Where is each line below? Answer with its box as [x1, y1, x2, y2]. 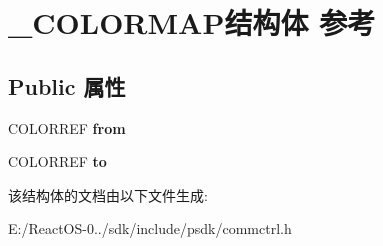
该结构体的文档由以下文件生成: [8, 184, 208, 205]
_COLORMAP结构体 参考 [8, 2, 376, 43]
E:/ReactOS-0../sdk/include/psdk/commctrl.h [8, 218, 292, 239]
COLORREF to [8, 151, 107, 172]
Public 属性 [8, 70, 126, 101]
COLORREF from [8, 117, 126, 138]
